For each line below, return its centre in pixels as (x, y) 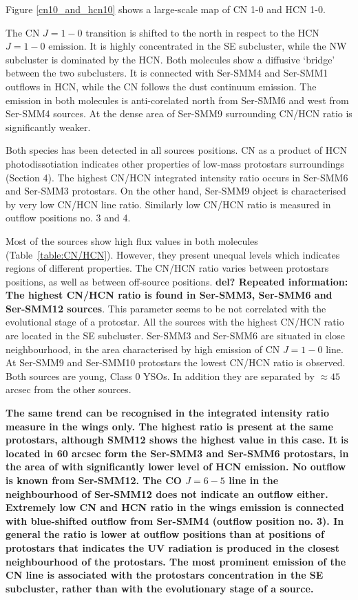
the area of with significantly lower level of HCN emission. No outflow (176, 467)
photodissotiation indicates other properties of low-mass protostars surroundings (175, 163)
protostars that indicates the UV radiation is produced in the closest (172, 547)
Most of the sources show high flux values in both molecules (132, 240)
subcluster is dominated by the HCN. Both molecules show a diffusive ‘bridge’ (170, 59)
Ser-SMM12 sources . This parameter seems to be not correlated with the (166, 308)
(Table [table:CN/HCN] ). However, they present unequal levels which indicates (173, 254)
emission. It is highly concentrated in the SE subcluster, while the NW (198, 46)
